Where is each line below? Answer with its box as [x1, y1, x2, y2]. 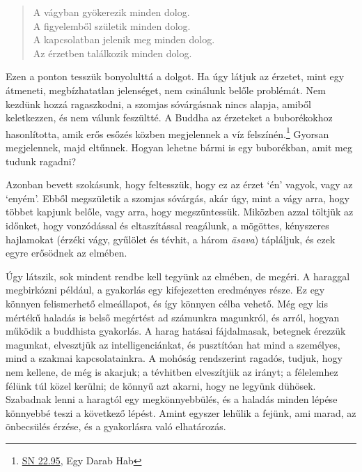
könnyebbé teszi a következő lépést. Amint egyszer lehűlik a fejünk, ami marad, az [6, 405, 356, 420]
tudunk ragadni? [6, 153, 77, 168]
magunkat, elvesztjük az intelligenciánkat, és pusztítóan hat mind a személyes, [6, 337, 340, 351]
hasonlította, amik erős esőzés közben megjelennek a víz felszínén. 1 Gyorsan [6, 124, 329, 141]
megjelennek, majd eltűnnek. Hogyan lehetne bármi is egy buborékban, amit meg [6, 140, 352, 154]
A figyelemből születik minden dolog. [33, 18, 191, 33]
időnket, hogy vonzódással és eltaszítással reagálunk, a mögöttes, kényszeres [6, 218, 329, 232]
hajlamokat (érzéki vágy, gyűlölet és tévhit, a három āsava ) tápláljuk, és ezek [6, 231, 336, 246]
